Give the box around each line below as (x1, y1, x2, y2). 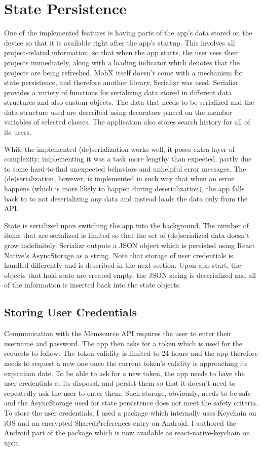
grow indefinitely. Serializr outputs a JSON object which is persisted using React (4, 240, 255, 250)
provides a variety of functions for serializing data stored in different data (4, 87, 232, 97)
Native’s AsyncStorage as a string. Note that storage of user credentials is (4, 250, 233, 260)
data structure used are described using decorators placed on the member (4, 106, 232, 117)
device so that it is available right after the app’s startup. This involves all (4, 37, 235, 48)
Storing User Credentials (4, 304, 137, 320)
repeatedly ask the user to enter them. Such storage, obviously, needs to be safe (4, 387, 251, 398)
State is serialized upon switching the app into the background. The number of (4, 220, 249, 230)
